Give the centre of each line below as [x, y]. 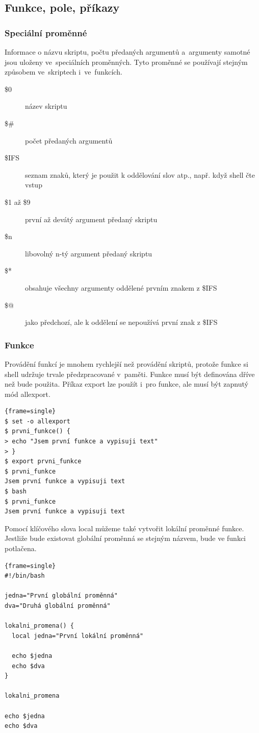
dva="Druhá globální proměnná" [58, 606]
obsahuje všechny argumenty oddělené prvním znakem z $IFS [121, 287]
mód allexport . [28, 394]
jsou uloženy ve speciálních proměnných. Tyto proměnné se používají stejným [126, 62]
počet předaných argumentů [69, 140]
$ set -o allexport [37, 421]
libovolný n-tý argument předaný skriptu [89, 253]
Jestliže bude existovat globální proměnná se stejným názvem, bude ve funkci [125, 538]
